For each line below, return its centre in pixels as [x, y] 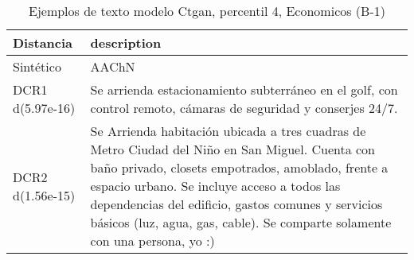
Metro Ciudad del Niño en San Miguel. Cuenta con [233, 149]
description [126, 43]
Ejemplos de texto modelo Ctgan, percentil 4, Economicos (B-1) [207, 11]
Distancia [43, 43]
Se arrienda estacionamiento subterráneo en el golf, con [244, 89]
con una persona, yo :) [152, 241]
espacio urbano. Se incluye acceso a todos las [215, 186]
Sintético [37, 66]
